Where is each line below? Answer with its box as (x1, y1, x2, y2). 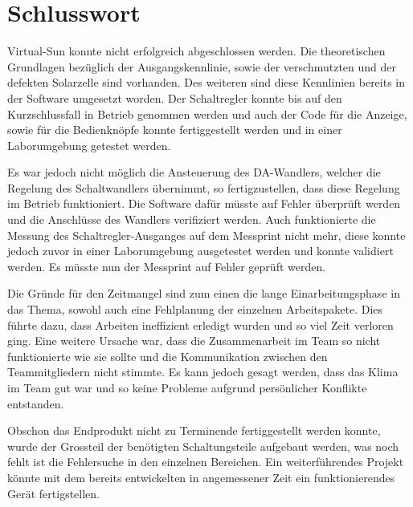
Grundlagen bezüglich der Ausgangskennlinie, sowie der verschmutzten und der (7, 58, 397, 75)
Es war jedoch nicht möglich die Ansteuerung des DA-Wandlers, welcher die (7, 164, 381, 180)
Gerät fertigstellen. (7, 485, 100, 501)
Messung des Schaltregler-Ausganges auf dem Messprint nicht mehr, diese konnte (7, 226, 406, 243)
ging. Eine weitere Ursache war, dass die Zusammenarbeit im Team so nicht (7, 332, 381, 349)
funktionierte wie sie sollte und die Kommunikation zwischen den (7, 347, 328, 364)
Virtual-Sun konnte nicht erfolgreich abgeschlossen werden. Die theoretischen (7, 43, 386, 59)
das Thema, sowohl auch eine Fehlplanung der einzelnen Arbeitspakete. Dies (7, 301, 383, 318)
